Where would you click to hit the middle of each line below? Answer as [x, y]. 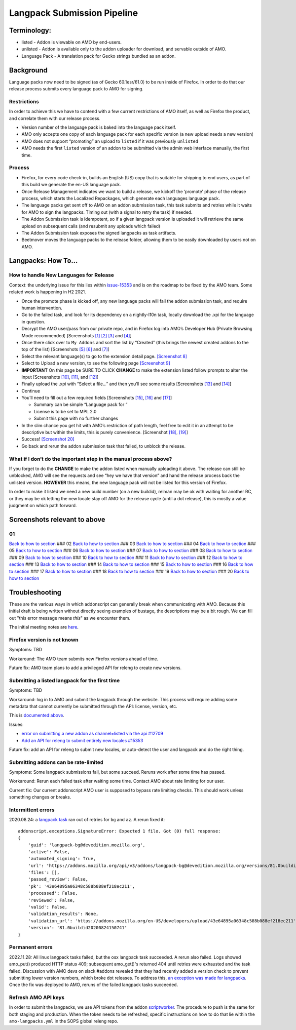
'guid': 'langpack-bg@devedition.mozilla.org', [87, 845]
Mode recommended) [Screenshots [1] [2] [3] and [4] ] [76, 335]
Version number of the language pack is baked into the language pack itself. [99, 127]
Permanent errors [31, 947]
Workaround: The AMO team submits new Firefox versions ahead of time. [84, 659]
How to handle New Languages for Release [62, 275]
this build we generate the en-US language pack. [71, 185]
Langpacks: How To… [43, 261]
